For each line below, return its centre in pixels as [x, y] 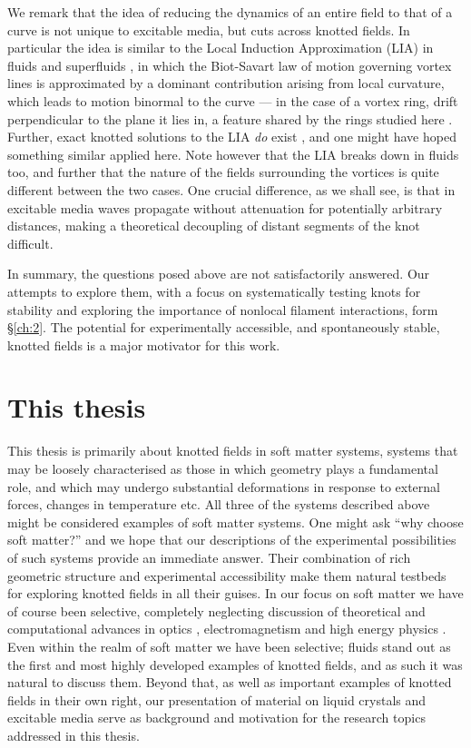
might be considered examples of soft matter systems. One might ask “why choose [235, 522]
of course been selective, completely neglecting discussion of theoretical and [216, 610]
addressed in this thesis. [74, 735]
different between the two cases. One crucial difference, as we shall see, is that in [231, 189]
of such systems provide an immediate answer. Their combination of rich [209, 557]
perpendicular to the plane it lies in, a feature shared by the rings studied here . [230, 118]
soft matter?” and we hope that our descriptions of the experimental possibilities [232, 540]
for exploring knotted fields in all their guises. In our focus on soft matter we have [235, 593]
